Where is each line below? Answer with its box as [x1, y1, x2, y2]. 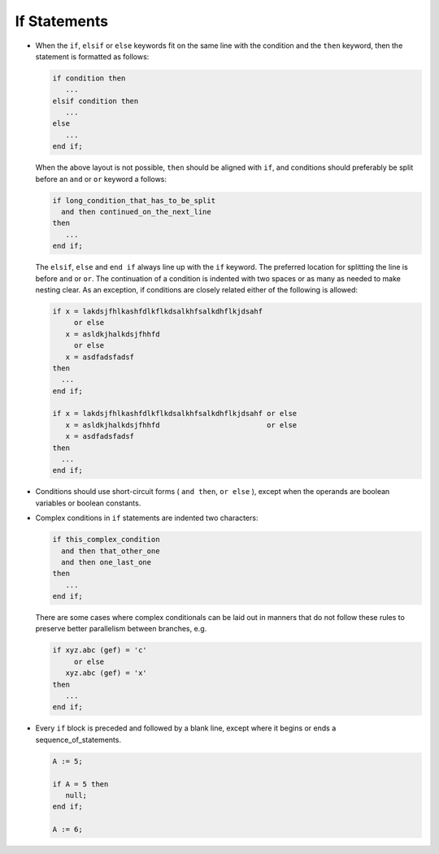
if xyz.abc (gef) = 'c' [52, 646, 148, 655]
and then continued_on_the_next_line [61, 207, 211, 217]
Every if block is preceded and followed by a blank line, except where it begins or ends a [35, 723, 337, 733]
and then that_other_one [61, 546, 160, 556]
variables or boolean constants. [35, 498, 141, 508]
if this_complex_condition [52, 535, 160, 544]
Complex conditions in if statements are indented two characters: [35, 513, 259, 523]
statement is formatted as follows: [35, 51, 150, 61]
